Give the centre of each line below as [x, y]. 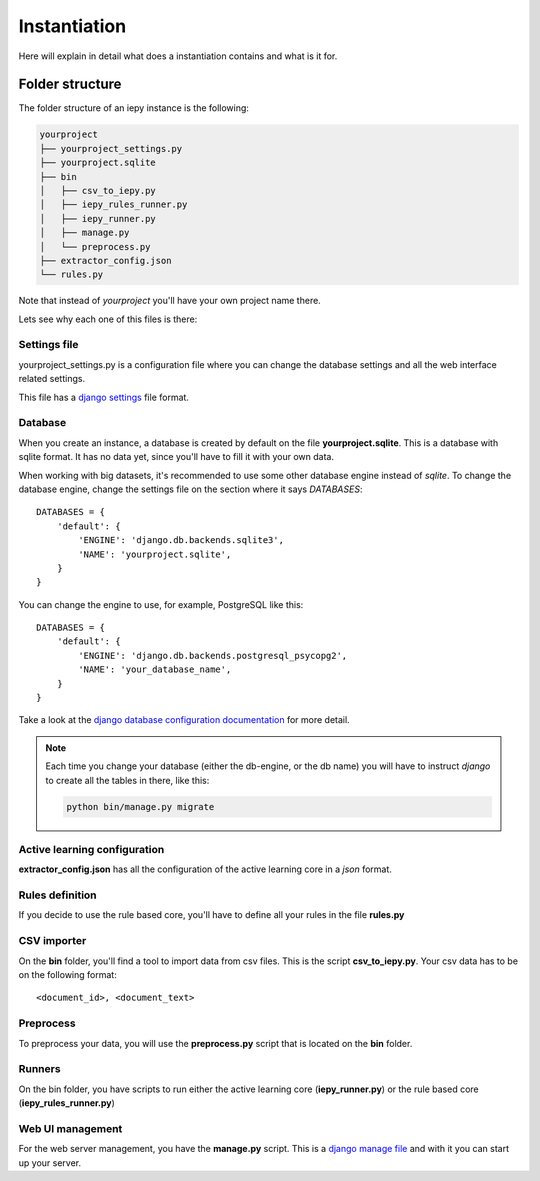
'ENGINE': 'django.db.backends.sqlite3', [181, 540]
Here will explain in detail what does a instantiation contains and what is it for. [178, 56]
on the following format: [67, 974]
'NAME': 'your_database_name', [155, 669]
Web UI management [70, 1128]
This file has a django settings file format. [104, 397]
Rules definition [57, 895]
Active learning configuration [91, 849]
